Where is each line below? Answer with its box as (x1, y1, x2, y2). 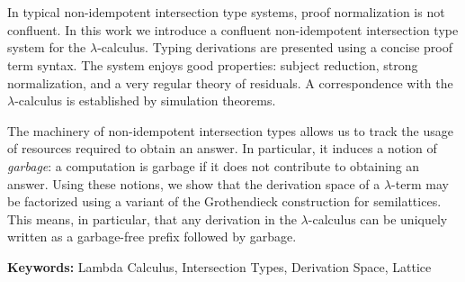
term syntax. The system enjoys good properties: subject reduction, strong (7, 55, 418, 74)
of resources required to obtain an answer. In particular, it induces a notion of (7, 139, 437, 158)
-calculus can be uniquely (308, 209, 448, 228)
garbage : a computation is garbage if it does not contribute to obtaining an (7, 156, 420, 175)
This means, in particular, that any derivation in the (7, 209, 297, 228)
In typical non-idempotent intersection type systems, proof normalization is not (7, 3, 445, 22)
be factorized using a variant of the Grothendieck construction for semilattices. (7, 192, 442, 211)
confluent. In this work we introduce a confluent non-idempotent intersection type (7, 20, 459, 39)
